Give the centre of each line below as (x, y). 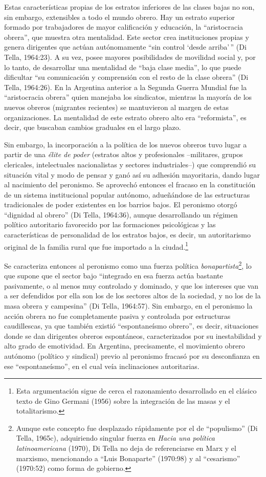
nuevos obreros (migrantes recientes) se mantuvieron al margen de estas (116, 107)
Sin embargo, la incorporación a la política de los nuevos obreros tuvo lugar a (126, 144)
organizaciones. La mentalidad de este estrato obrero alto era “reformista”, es (125, 117)
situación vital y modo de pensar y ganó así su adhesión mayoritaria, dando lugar (132, 174)
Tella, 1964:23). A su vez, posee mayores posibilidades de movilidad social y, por (130, 57)
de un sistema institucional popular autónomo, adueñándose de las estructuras (127, 194)
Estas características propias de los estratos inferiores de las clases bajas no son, (129, 7)
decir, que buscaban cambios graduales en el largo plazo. (93, 127)
